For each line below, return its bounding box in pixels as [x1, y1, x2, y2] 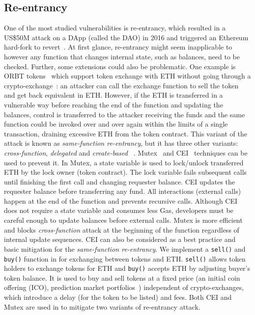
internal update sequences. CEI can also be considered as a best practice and [4, 234, 236, 244]
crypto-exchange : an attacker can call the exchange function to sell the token [4, 80, 239, 90]
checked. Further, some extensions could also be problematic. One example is [4, 61, 236, 71]
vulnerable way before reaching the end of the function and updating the [4, 99, 223, 109]
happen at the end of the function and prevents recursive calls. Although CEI [4, 195, 238, 206]
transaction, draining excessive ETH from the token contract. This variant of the [4, 128, 247, 138]
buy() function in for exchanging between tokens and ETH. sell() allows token [4, 253, 246, 263]
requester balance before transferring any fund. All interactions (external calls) [4, 186, 241, 196]
